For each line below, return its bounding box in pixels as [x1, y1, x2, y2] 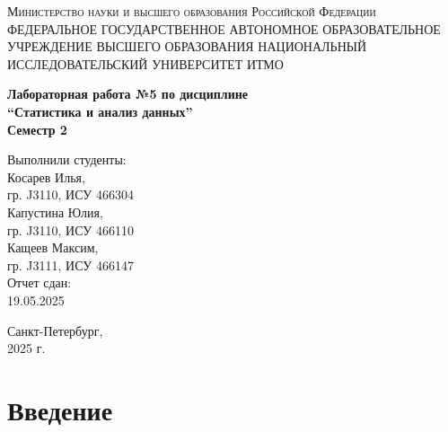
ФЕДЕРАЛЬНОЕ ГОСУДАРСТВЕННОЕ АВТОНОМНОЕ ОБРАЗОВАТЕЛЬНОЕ [7, 19, 441, 38]
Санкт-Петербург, [7, 321, 103, 339]
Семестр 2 [7, 119, 67, 138]
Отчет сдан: [7, 273, 72, 292]
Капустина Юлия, [7, 202, 103, 221]
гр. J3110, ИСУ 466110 [7, 220, 134, 239]
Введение [7, 391, 113, 428]
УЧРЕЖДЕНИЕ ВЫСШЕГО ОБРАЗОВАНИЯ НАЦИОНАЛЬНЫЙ [7, 37, 367, 56]
